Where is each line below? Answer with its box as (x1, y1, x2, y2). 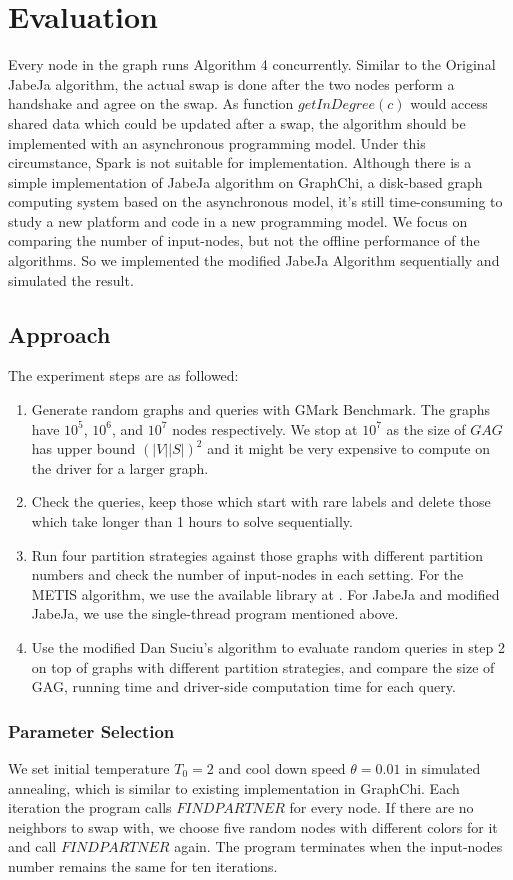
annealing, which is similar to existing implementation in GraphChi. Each (8, 777, 460, 798)
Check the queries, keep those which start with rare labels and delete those (31, 491, 491, 512)
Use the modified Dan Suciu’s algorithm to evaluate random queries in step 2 (31, 636, 505, 657)
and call (8, 836, 57, 857)
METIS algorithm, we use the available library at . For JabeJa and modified (31, 583, 500, 604)
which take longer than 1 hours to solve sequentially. (31, 511, 353, 532)
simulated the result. (8, 269, 134, 290)
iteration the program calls (8, 797, 172, 818)
